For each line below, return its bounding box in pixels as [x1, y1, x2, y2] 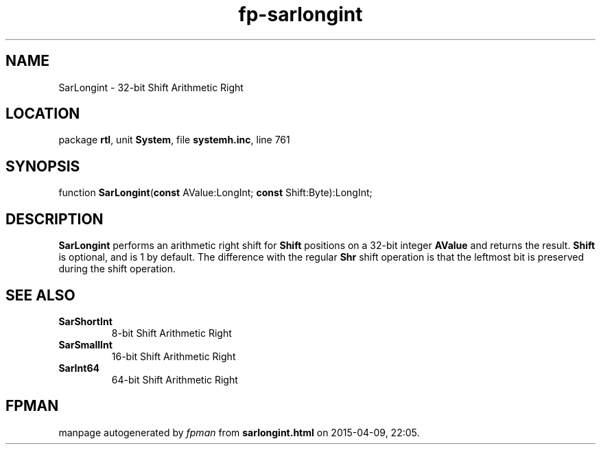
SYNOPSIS [5, 157, 80, 175]
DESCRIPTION [5, 210, 104, 228]
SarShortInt [58, 315, 113, 327]
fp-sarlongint [238, 3, 363, 26]
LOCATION [5, 105, 80, 123]
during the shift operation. [58, 263, 176, 275]
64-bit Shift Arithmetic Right [111, 373, 238, 386]
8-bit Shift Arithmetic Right [111, 327, 232, 339]
